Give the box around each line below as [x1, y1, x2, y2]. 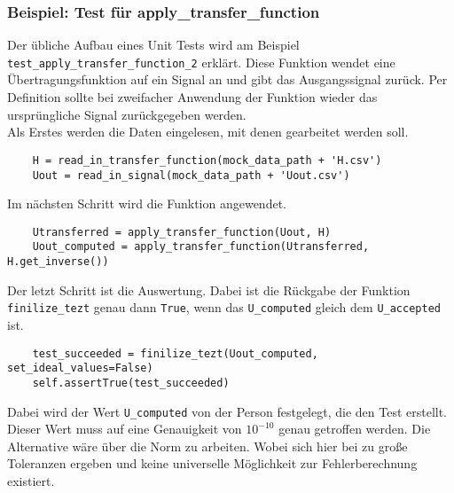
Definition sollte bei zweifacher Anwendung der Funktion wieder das [7, 88, 378, 106]
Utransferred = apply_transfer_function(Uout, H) [32, 225, 332, 239]
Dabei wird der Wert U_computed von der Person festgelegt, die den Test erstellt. [7, 402, 448, 420]
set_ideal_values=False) [7, 362, 153, 375]
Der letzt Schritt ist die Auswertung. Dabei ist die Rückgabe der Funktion [7, 280, 411, 299]
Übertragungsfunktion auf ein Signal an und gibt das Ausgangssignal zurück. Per [7, 70, 448, 89]
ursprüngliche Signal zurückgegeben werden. [7, 105, 247, 123]
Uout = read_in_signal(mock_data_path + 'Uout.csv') [32, 168, 350, 182]
